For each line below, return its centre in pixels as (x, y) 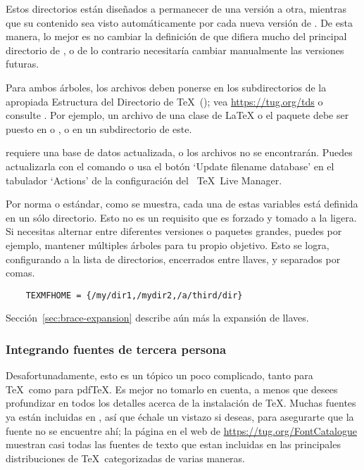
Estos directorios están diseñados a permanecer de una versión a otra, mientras (176, 8)
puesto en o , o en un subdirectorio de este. (99, 128)
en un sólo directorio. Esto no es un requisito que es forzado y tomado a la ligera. (181, 217)
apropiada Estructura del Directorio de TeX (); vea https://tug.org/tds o (164, 101)
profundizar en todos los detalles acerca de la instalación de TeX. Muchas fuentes (181, 403)
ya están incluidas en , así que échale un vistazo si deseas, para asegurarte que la (180, 416)
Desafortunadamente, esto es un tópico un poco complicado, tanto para (159, 375)
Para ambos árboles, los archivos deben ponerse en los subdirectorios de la (166, 87)
